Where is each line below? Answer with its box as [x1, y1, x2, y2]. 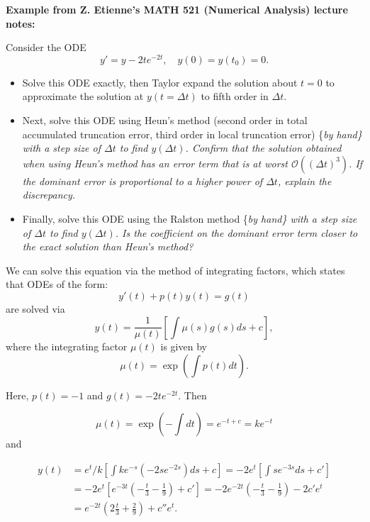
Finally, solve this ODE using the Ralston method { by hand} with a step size [22, 211, 357, 226]
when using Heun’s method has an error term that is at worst [22, 155, 288, 170]
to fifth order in [201, 89, 269, 104]
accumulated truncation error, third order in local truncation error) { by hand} [22, 126, 362, 141]
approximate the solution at [22, 89, 144, 104]
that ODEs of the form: [6, 277, 108, 291]
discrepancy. [22, 187, 76, 202]
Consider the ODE [6, 40, 86, 55]
